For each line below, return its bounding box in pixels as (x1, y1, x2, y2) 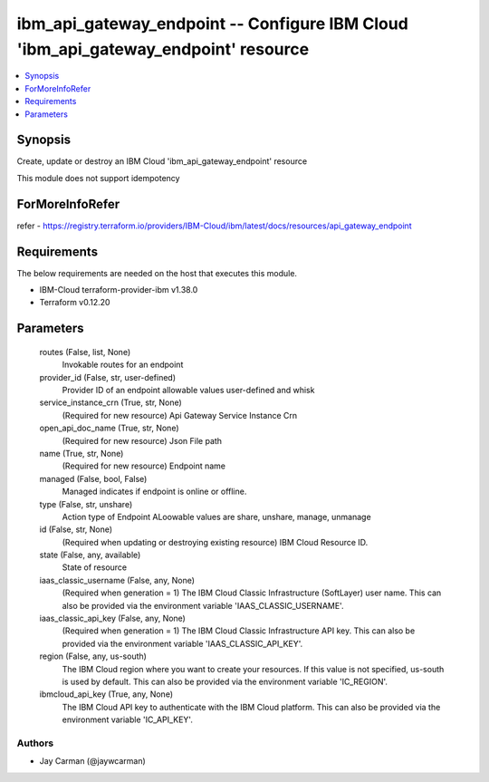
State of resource (62, 562, 128, 573)
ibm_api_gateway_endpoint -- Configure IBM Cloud (16, 14, 409, 34)
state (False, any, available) (39, 549, 141, 561)
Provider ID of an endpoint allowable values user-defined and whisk (62, 384, 315, 395)
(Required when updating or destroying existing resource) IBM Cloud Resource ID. (62, 536, 369, 547)
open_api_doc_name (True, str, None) (39, 422, 180, 434)
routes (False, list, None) (39, 346, 131, 357)
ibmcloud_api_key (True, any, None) (39, 689, 174, 700)
